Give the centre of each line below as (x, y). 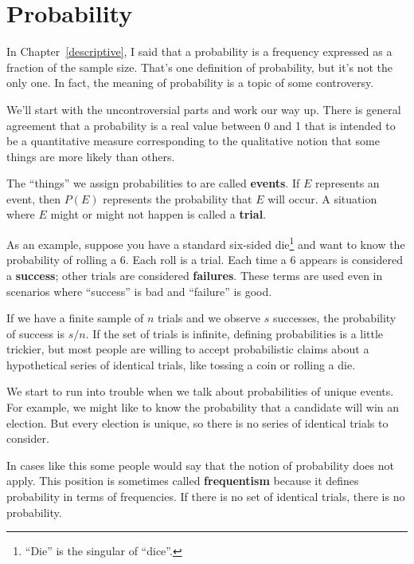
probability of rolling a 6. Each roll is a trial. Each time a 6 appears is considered (205, 260)
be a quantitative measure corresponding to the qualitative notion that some (193, 141)
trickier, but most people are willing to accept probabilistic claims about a (188, 349)
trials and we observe (209, 318)
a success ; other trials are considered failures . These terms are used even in (195, 275)
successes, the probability (334, 318)
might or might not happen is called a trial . (158, 214)
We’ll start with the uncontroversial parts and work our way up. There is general (204, 109)
